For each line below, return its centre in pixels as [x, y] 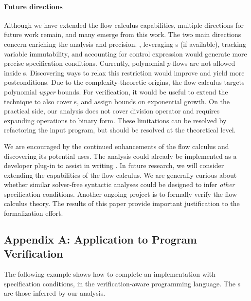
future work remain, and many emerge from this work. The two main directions [123, 34]
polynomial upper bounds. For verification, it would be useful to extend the [116, 91]
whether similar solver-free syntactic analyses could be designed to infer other [119, 184]
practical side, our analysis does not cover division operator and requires [112, 111]
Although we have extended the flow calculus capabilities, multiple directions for [124, 25]
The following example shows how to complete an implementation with [110, 274]
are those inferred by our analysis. [55, 293]
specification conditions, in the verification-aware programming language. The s [122, 283]
